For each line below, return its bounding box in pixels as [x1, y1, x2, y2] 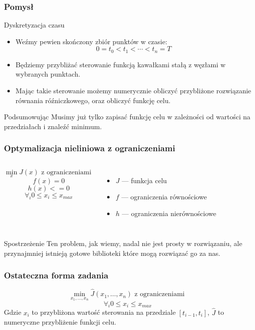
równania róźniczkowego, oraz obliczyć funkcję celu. [15, 95, 170, 105]
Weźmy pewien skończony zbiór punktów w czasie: [15, 36, 168, 46]
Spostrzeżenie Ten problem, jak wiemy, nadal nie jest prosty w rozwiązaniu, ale [4, 238, 242, 248]
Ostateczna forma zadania [4, 269, 109, 281]
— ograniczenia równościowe [121, 192, 207, 202]
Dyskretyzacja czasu [4, 20, 65, 30]
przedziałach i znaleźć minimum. [4, 121, 102, 131]
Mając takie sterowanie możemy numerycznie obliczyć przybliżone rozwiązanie [15, 85, 252, 96]
